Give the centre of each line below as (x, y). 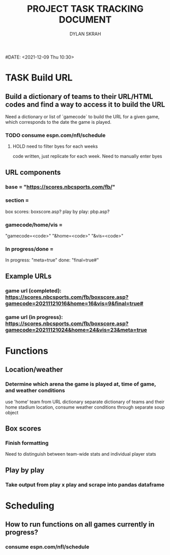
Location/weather (34, 370)
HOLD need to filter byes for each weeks (55, 146)
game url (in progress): (34, 317)
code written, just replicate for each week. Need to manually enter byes (87, 156)
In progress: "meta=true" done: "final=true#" (52, 260)
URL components (33, 172)
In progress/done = (29, 249)
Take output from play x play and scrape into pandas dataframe (85, 485)
